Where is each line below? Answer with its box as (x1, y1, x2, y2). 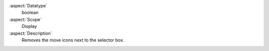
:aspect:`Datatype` (9, 3, 47, 8)
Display (21, 24, 37, 29)
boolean (21, 10, 39, 16)
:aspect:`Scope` (9, 16, 42, 22)
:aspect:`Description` (9, 30, 52, 36)
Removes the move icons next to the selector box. (21, 37, 125, 43)
